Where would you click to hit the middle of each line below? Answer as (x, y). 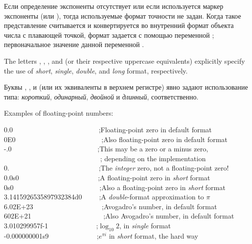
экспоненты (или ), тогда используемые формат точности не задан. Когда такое (123, 15)
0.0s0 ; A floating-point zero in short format (107, 177)
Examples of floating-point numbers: (59, 113)
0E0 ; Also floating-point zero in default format (116, 139)
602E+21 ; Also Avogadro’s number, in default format (119, 216)
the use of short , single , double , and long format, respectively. (96, 70)
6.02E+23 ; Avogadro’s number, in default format (111, 206)
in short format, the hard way (154, 235)
